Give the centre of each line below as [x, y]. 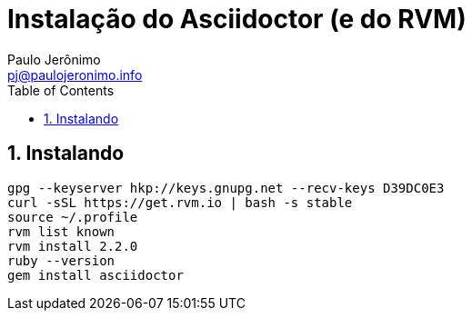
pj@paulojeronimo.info [75, 75]
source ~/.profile [73, 217]
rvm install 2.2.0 [73, 246]
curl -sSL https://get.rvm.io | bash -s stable [180, 202]
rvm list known [61, 231]
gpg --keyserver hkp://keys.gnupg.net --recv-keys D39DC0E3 [226, 188]
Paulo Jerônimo [54, 59]
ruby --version [61, 260]
